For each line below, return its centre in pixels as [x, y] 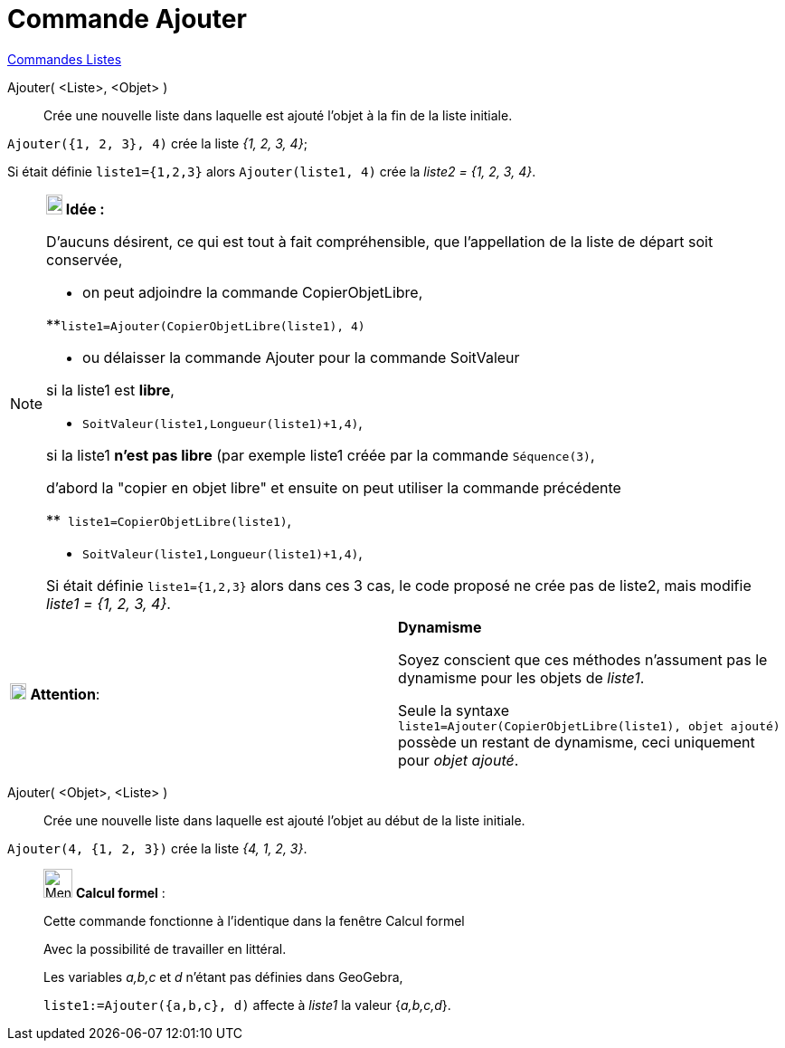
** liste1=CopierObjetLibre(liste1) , [169, 520]
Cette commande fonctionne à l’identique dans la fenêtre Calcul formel [254, 920]
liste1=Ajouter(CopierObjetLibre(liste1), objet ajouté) [589, 726]
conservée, [85, 259]
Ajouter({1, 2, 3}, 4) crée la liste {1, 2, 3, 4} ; [157, 143]
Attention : [65, 695]
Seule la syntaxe [454, 710]
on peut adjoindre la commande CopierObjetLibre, [253, 292]
